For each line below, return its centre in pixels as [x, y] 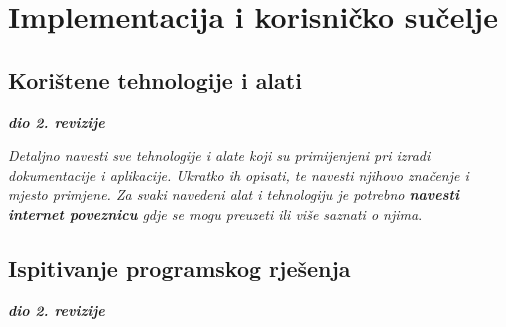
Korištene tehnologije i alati [155, 79]
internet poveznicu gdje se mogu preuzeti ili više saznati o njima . [215, 213]
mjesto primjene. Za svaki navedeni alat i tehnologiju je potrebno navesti [233, 194]
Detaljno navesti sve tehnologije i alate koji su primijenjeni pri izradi [219, 155]
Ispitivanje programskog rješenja [179, 267]
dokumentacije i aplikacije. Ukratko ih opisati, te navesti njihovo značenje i [238, 174]
